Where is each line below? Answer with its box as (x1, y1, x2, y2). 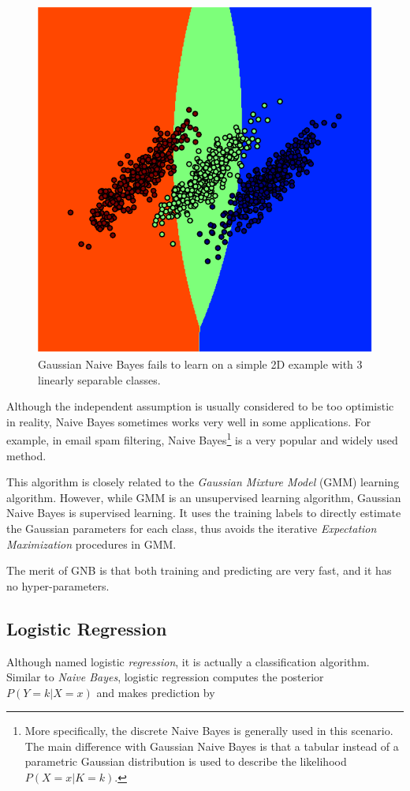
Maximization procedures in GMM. (6, 535, 177, 552)
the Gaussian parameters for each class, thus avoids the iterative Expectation (6, 519, 377, 536)
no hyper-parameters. (6, 577, 110, 594)
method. (6, 447, 47, 463)
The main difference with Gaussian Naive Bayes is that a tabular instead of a (24, 737, 399, 754)
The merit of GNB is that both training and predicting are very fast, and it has (6, 562, 392, 579)
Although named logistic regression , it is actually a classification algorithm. (6, 653, 370, 669)
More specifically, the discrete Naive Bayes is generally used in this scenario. (24, 722, 393, 739)
